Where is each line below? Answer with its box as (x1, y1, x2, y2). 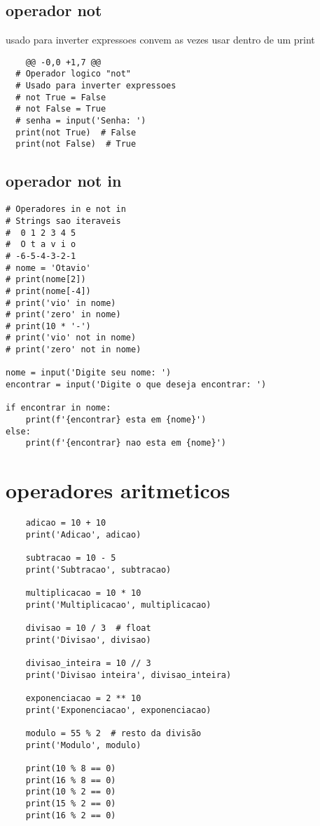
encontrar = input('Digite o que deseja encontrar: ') (6, 380, 267, 390)
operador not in (6, 170, 122, 192)
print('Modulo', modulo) (25, 740, 141, 750)
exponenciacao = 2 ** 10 (25, 693, 141, 703)
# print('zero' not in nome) (6, 345, 141, 355)
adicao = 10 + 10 (25, 518, 106, 528)
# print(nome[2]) (6, 274, 86, 285)
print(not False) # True (15, 139, 137, 149)
